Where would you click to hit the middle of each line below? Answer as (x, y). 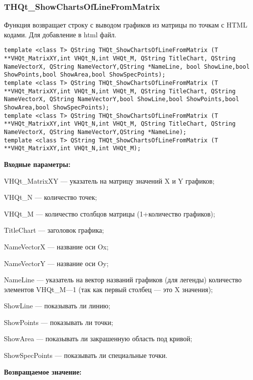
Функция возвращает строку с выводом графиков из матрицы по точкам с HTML (126, 25)
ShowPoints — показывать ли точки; (59, 322)
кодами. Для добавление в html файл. (60, 34)
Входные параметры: (37, 164)
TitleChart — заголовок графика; (54, 230)
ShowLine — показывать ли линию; (57, 306)
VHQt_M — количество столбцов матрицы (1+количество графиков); (110, 213)
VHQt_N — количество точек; (51, 197)
